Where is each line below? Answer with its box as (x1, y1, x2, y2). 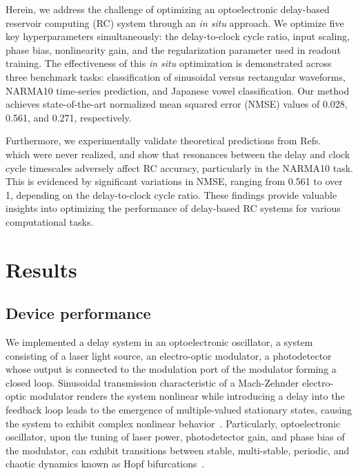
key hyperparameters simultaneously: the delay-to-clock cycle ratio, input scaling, (6, 29, 350, 43)
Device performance (6, 302, 151, 324)
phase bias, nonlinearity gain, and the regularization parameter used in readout (6, 42, 341, 57)
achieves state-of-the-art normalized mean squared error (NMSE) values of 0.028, (6, 97, 348, 111)
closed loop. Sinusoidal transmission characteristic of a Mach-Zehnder (6, 375, 299, 389)
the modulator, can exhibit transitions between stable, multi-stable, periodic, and (6, 443, 350, 457)
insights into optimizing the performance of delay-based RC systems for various (6, 201, 341, 215)
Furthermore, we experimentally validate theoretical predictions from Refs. (6, 133, 321, 148)
